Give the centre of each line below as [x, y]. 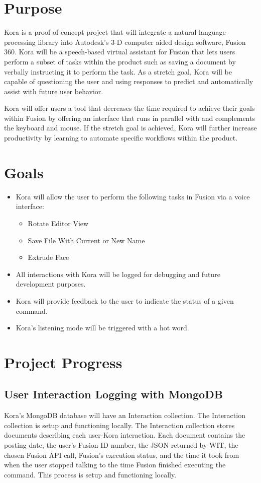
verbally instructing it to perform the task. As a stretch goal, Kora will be [118, 71]
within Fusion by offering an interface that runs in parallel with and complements [129, 118]
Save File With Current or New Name [86, 240]
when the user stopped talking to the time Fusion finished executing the [115, 465]
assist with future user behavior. [54, 91]
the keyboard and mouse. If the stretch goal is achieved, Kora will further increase [130, 128]
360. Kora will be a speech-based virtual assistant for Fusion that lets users [120, 52]
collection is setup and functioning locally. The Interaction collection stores [119, 425]
